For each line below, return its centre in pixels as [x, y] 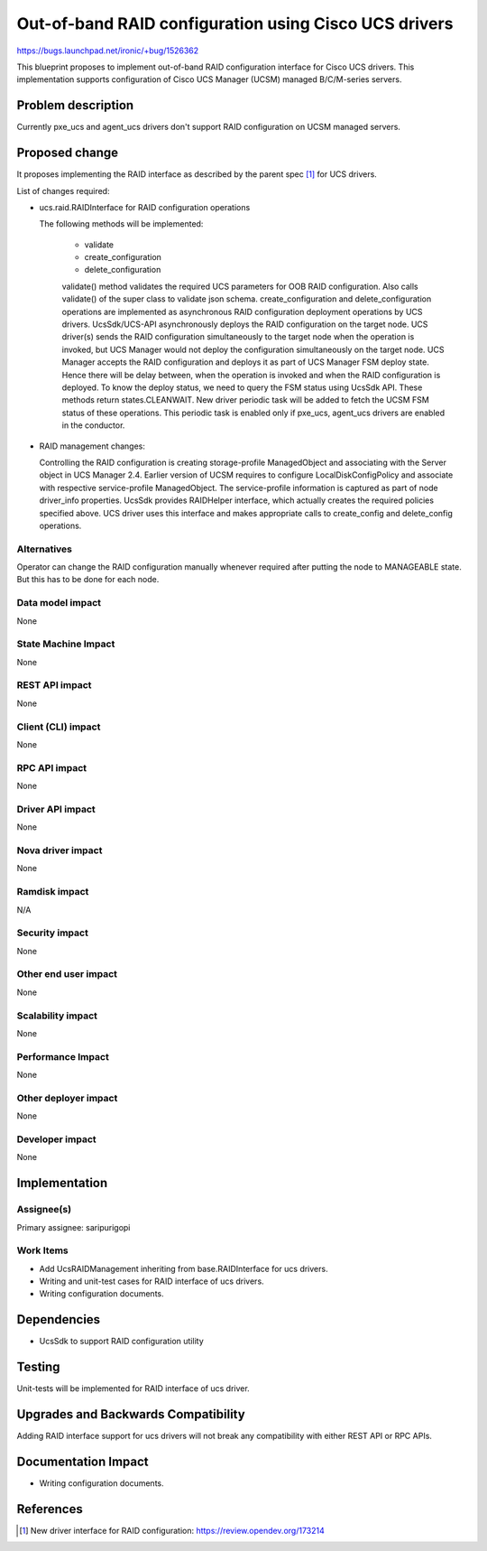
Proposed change [68, 153]
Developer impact [56, 1139]
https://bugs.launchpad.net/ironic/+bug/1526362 [108, 51]
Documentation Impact [83, 1462]
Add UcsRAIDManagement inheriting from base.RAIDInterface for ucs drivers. [184, 1268]
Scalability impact [57, 1016]
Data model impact [59, 603]
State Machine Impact [66, 644]
